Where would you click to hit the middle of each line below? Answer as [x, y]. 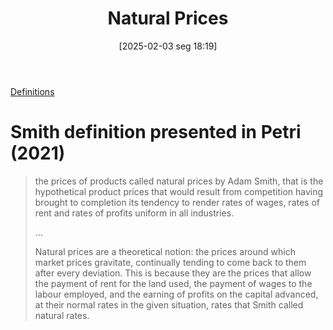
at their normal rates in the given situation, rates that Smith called [169, 304]
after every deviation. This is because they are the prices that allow [173, 273]
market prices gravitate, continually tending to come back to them [170, 262]
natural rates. [62, 315]
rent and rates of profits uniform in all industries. [134, 213]
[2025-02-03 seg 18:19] [168, 46]
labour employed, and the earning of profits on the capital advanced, [176, 294]
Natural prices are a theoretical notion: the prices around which [165, 251]
